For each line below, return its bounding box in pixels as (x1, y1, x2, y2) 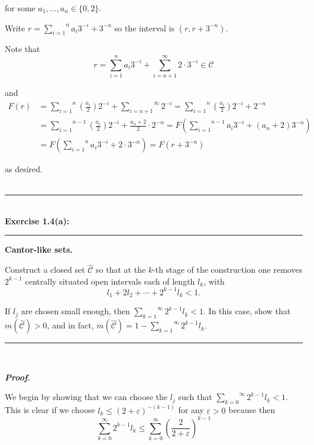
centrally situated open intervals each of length (25, 275, 195, 287)
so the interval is (114, 21, 175, 34)
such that (178, 391, 212, 403)
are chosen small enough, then (21, 305, 130, 317)
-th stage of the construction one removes (153, 263, 303, 276)
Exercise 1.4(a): (5, 214, 70, 227)
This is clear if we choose (5, 404, 95, 416)
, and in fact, (47, 319, 94, 331)
